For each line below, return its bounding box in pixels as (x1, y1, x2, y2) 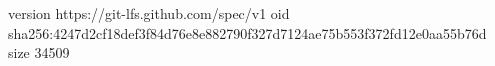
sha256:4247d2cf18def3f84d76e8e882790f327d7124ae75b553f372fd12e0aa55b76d (8, 22, 487, 43)
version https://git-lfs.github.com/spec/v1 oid (8, 3, 290, 23)
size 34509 (8, 42, 70, 63)
